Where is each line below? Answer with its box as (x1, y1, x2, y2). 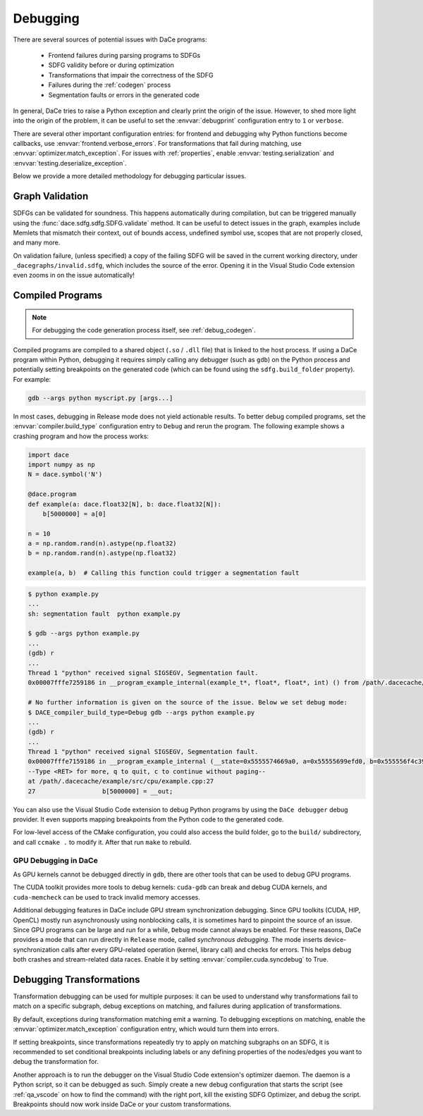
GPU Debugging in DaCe (13, 855, 98, 865)
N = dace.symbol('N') (27, 471, 103, 478)
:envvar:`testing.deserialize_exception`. (13, 159, 127, 167)
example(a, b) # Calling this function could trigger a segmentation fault (27, 569, 300, 577)
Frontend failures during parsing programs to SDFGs (48, 51, 201, 59)
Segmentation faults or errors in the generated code (48, 90, 200, 99)
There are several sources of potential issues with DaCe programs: (13, 35, 207, 44)
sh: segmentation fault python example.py (27, 609, 181, 618)
